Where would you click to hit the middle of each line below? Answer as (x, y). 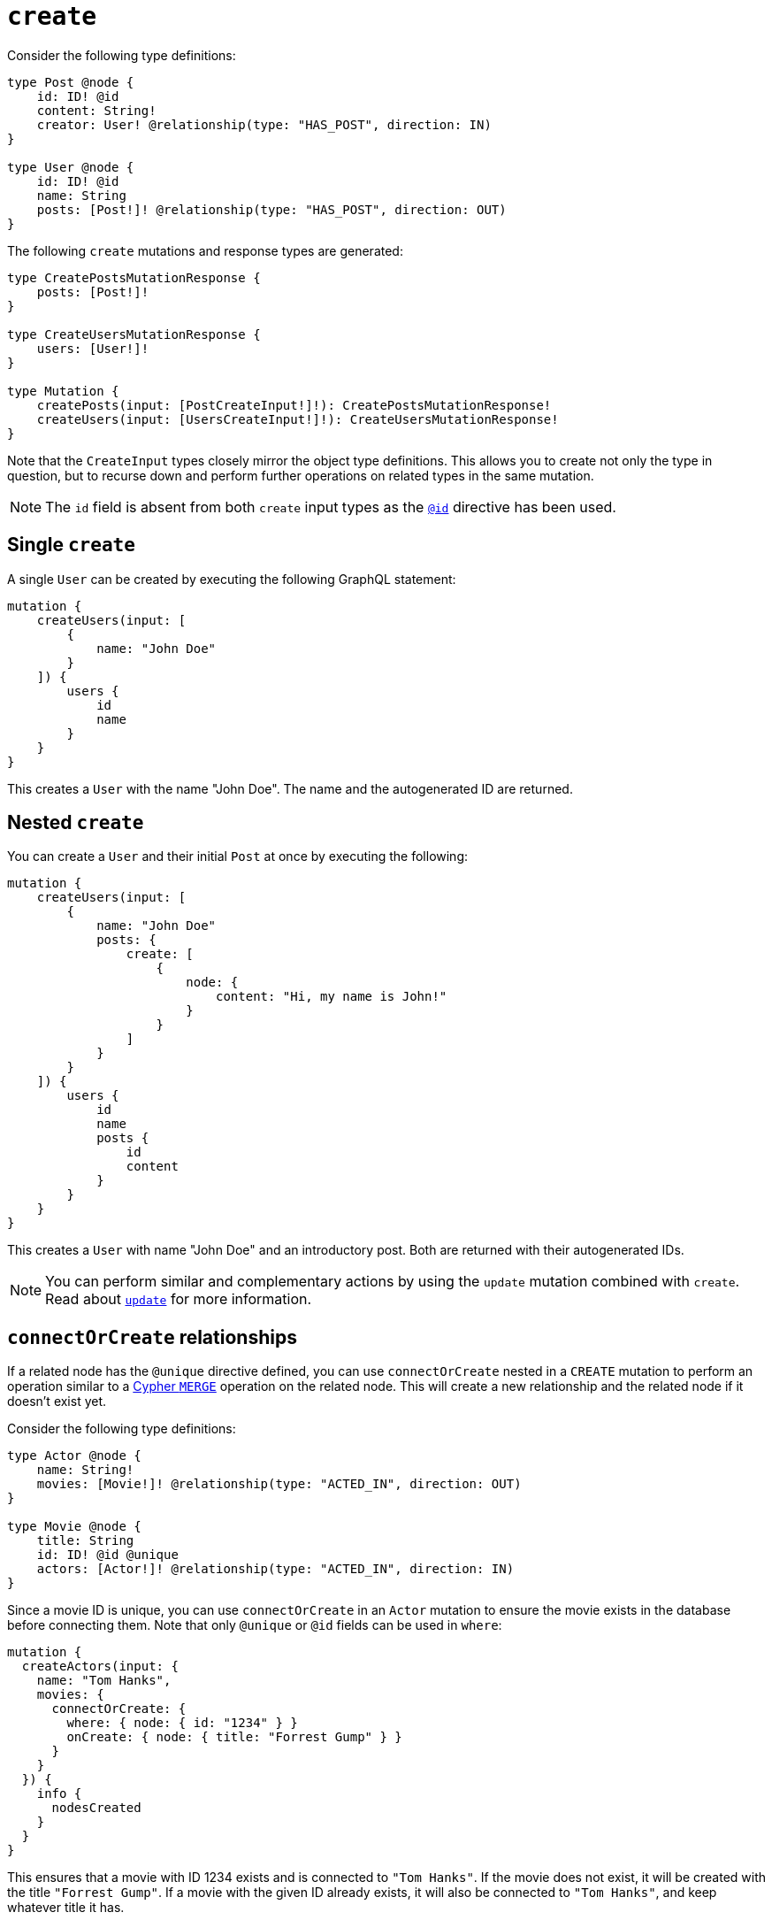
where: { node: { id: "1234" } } (182, 1723)
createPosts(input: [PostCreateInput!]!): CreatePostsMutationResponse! (294, 405)
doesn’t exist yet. (57, 1402)
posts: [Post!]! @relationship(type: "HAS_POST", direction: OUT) (271, 209)
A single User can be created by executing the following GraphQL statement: (232, 579)
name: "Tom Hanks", (104, 1681)
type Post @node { (71, 82)
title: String (85, 1541)
